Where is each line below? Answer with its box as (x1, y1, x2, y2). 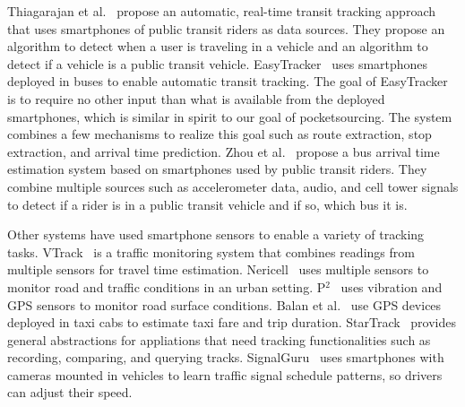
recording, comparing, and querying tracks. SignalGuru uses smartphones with (7, 348, 444, 367)
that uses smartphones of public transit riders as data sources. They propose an (7, 19, 445, 38)
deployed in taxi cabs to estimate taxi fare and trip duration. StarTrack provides (7, 313, 457, 332)
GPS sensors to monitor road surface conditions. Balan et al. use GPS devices (7, 295, 442, 314)
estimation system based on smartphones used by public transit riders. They (7, 160, 427, 178)
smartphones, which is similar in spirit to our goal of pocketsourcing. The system (7, 107, 452, 126)
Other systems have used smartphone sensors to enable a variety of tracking (7, 225, 425, 244)
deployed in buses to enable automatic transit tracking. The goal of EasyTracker (7, 72, 448, 91)
